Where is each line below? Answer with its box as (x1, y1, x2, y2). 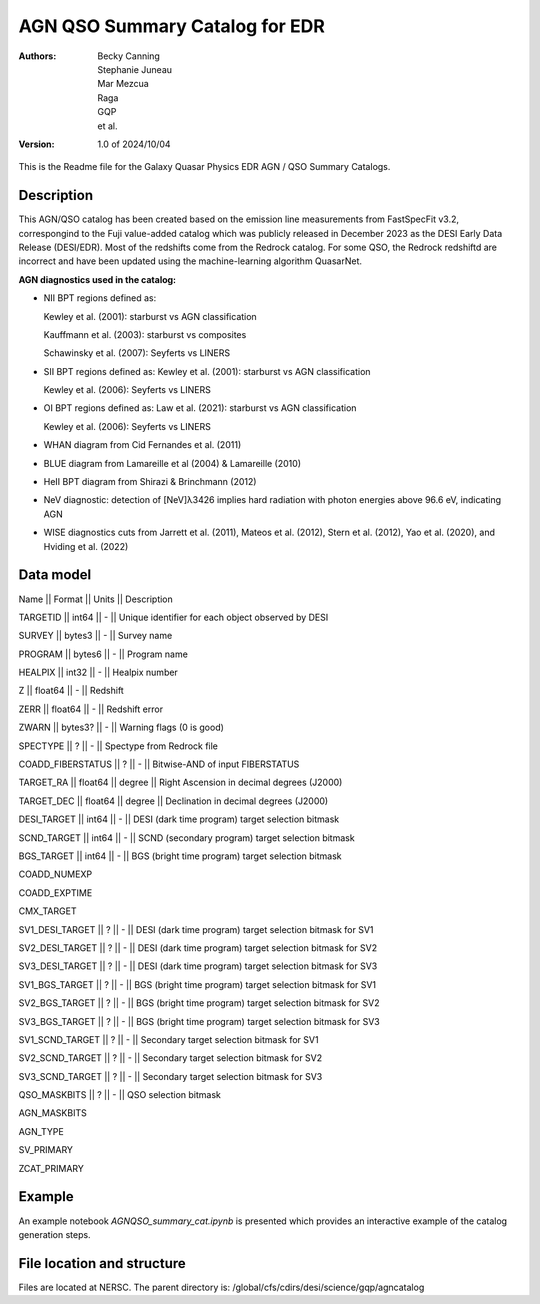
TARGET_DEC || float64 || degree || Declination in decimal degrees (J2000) (18, 795, 329, 807)
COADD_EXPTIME (18, 886, 93, 899)
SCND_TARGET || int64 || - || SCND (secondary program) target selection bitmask (18, 831, 355, 844)
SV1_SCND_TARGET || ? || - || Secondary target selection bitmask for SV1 (18, 1033, 319, 1045)
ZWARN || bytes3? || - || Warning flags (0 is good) (18, 721, 225, 734)
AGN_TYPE (18, 1125, 64, 1137)
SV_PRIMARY (18, 1144, 74, 1156)
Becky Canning (97, 50, 160, 62)
